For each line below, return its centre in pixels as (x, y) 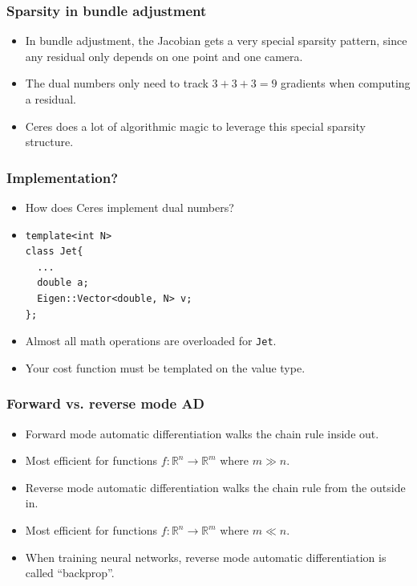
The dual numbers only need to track (117, 83)
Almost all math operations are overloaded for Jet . (151, 341)
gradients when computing (346, 83)
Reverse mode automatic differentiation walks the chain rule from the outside (215, 487)
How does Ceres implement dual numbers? (130, 207)
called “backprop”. (70, 573)
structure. (49, 142)
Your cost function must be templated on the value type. (165, 367)
